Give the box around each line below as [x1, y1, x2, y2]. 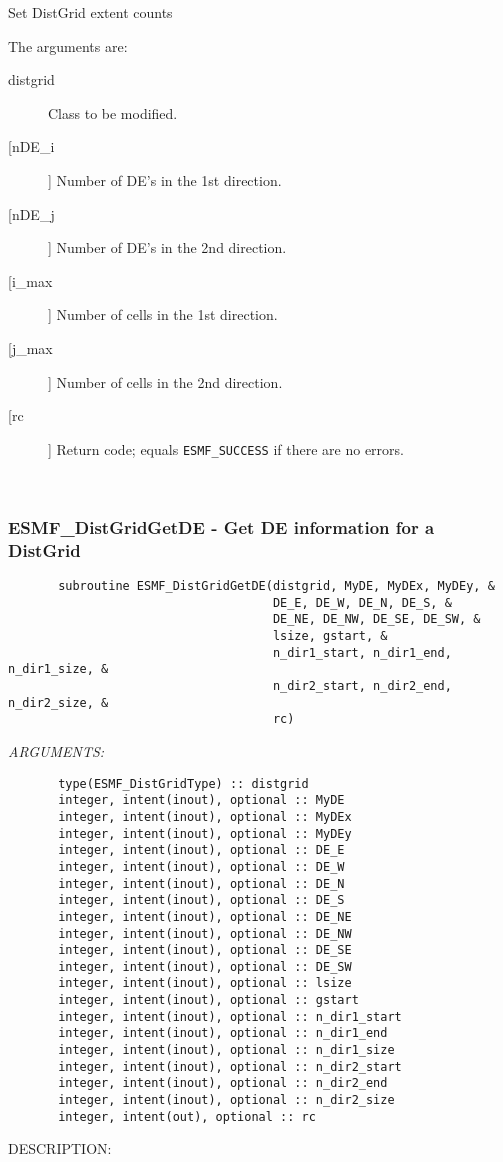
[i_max [8, 270, 53, 291]
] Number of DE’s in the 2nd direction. [48, 237, 287, 258]
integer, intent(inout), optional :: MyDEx [58, 809, 352, 824]
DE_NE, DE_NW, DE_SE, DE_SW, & [272, 612, 481, 627]
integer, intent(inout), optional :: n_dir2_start [58, 1059, 402, 1074]
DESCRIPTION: [8, 1138, 112, 1159]
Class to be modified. [48, 102, 178, 123]
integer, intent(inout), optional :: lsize [58, 976, 352, 991]
